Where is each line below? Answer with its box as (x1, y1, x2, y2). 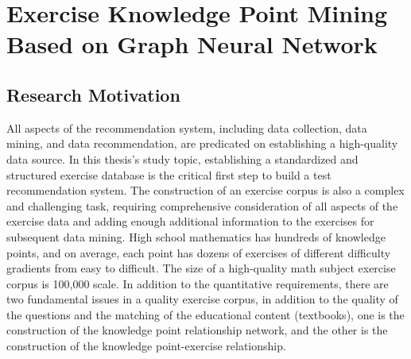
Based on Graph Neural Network (6, 28, 378, 60)
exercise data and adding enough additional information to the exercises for (6, 213, 374, 230)
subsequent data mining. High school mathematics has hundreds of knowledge (6, 228, 386, 245)
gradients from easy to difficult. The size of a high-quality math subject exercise (6, 260, 396, 276)
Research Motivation (6, 82, 180, 106)
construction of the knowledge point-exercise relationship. (6, 338, 286, 354)
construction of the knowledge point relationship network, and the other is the (6, 322, 388, 338)
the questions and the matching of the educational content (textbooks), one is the (6, 306, 405, 322)
